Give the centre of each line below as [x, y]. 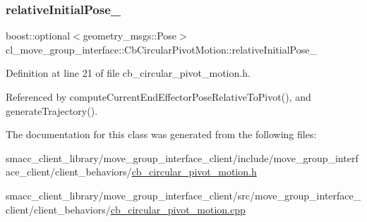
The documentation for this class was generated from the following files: [161, 134]
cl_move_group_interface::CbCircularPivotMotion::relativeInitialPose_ [161, 49]
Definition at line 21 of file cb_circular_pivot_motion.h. [128, 73]
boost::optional [38, 36]
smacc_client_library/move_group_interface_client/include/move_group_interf [182, 158]
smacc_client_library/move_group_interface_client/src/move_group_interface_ [183, 195]
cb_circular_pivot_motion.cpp [178, 209]
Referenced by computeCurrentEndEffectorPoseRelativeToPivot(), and [158, 97]
